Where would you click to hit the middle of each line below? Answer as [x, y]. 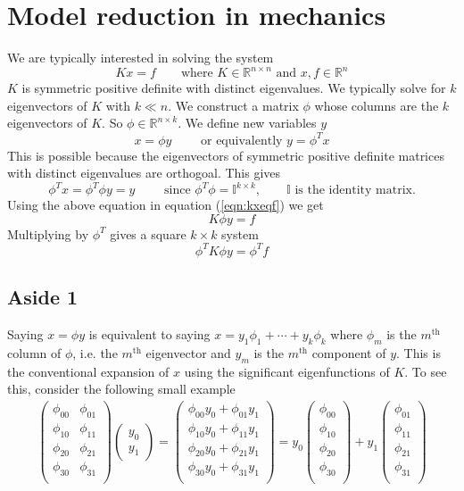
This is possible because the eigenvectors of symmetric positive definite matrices [226, 155]
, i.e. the [95, 352]
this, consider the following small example [121, 389]
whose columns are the [377, 105]
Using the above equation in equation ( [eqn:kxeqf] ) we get [166, 205]
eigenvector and [188, 352]
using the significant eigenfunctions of [287, 371]
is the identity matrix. [355, 191]
